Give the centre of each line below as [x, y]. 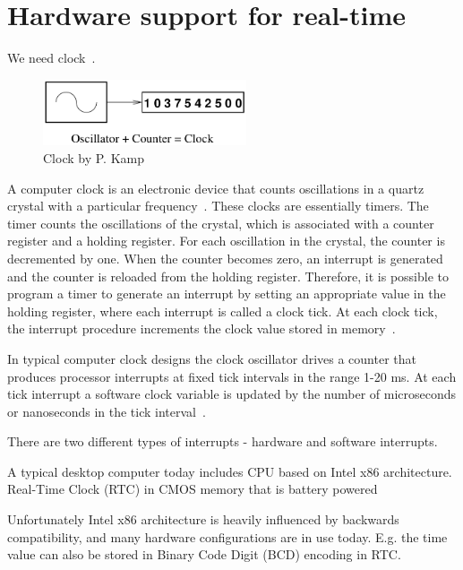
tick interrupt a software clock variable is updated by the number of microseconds [232, 394]
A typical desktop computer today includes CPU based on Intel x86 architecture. [230, 471]
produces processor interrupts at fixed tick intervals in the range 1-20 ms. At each [232, 376]
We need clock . [51, 58]
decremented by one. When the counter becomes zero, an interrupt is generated [225, 258]
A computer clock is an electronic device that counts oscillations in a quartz [216, 188]
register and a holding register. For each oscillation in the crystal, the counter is [226, 241]
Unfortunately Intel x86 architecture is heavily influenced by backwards [203, 519]
